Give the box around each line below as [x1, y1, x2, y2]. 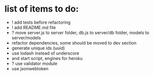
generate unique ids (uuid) [11, 45, 65, 51]
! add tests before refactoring [11, 19, 71, 25]
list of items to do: [4, 3, 79, 15]
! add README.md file [11, 24, 56, 30]
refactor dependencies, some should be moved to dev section [11, 40, 137, 46]
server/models [11, 35, 41, 41]
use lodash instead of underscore [11, 50, 79, 56]
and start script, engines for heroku [11, 55, 83, 61]
